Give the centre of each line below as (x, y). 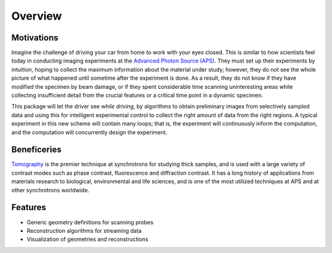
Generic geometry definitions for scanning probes (90, 222)
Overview (37, 16)
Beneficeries (36, 150)
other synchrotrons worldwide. (50, 190)
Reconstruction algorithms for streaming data (84, 230)
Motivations (35, 38)
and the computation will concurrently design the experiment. (89, 132)
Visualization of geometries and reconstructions (88, 240)
